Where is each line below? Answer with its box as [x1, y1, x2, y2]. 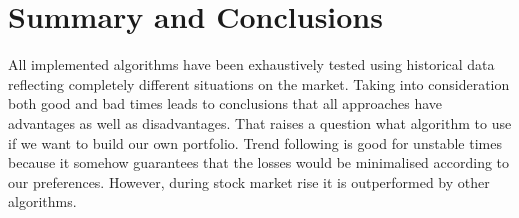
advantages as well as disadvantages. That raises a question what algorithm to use [8, 112, 512, 133]
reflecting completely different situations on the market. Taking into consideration [8, 73, 510, 94]
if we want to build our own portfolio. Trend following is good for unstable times [8, 132, 502, 153]
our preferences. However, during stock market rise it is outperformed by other [8, 171, 490, 192]
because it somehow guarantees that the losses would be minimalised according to [8, 152, 510, 173]
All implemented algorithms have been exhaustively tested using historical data [8, 54, 495, 75]
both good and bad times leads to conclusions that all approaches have [8, 93, 443, 114]
